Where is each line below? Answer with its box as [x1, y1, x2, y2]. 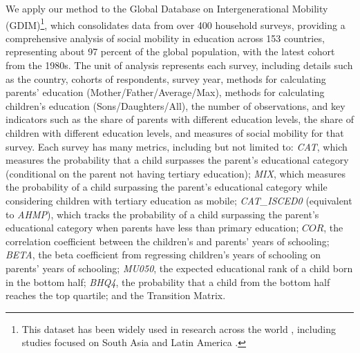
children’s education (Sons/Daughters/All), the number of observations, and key [6, 98, 345, 113]
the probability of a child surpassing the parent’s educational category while [6, 180, 328, 194]
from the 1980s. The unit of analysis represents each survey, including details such [6, 58, 353, 73]
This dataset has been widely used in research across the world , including [21, 321, 336, 336]
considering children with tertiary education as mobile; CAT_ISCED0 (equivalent [6, 193, 352, 207]
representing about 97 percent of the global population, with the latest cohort [6, 44, 335, 59]
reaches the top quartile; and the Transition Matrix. [6, 288, 226, 303]
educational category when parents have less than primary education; [6, 220, 299, 235]
